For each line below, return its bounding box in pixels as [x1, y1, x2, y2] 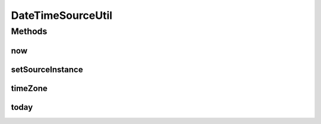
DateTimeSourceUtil [11, 9, 113, 22]
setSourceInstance [11, 64, 83, 74]
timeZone [11, 83, 48, 93]
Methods [11, 26, 48, 37]
